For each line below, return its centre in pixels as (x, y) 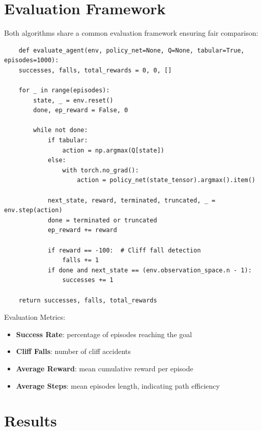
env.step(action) (33, 210)
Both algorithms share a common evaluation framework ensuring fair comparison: (131, 33)
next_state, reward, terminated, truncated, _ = (132, 200)
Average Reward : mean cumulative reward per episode (105, 368)
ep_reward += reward (82, 230)
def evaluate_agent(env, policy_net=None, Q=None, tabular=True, (132, 50)
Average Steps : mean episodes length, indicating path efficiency (118, 385)
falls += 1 (81, 260)
